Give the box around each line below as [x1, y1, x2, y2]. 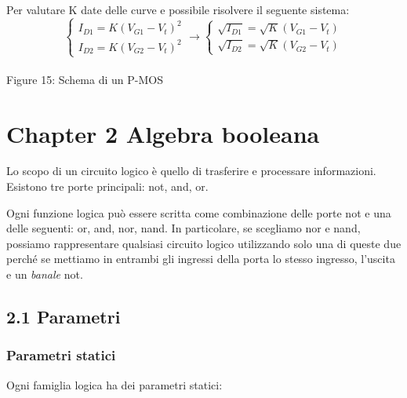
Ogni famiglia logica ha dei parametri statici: [6, 376, 223, 393]
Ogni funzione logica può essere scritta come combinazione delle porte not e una [6, 204, 391, 221]
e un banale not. [6, 266, 83, 283]
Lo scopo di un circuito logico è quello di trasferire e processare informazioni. [6, 162, 376, 179]
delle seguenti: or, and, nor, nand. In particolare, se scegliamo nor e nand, [6, 220, 361, 236]
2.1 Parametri [6, 305, 121, 329]
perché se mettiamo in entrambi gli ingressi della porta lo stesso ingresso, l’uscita [6, 250, 395, 267]
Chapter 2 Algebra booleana [6, 117, 320, 149]
